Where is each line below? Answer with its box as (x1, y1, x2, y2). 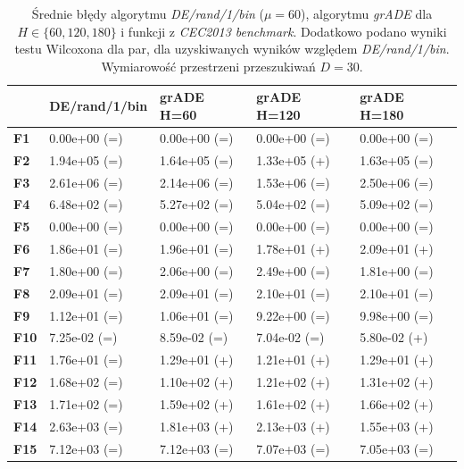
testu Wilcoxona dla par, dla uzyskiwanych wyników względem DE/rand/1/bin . (14, 39, 450, 58)
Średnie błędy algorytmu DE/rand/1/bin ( (31, 4, 264, 22)
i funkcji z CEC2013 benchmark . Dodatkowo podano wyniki (120, 21, 447, 40)
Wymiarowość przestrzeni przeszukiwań (101, 56, 316, 75)
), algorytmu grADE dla (301, 4, 433, 22)
